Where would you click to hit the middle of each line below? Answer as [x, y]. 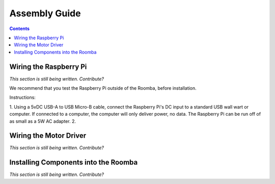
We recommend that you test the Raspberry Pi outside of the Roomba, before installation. [103, 88]
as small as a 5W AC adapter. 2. [43, 121]
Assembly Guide [45, 13]
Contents [20, 29]
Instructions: [22, 97]
